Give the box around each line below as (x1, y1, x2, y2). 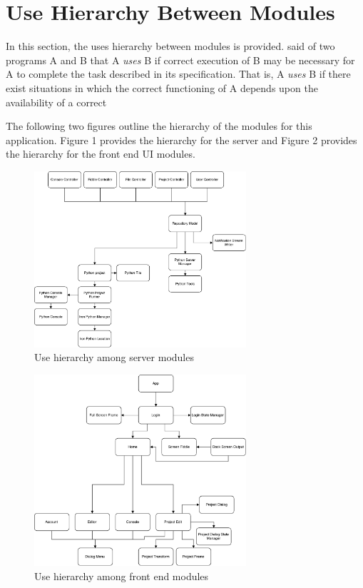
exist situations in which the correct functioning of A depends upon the (6, 80, 318, 95)
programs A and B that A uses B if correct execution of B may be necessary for (6, 52, 355, 67)
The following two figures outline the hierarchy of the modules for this (6, 118, 312, 133)
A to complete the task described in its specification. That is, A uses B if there (6, 66, 351, 81)
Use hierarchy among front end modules (34, 568, 209, 583)
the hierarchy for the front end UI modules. (6, 146, 195, 161)
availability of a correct (6, 94, 107, 109)
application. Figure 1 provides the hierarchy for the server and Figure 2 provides (6, 132, 357, 147)
